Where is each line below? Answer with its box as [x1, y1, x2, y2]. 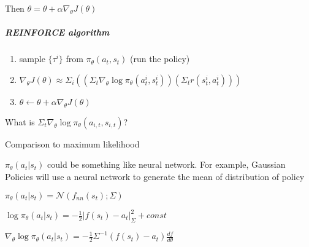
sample [19, 52, 45, 65]
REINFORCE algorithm [5, 26, 110, 39]
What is [5, 115, 35, 128]
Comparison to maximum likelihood [5, 137, 140, 150]
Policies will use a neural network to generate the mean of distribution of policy [5, 170, 305, 182]
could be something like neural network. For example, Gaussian [47, 158, 286, 171]
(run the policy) [129, 52, 190, 65]
